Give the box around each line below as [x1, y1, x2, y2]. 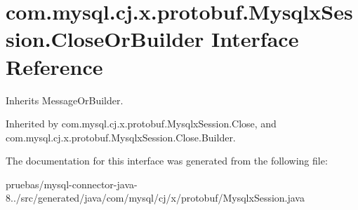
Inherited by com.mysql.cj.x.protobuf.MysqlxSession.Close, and [6, 116, 277, 131]
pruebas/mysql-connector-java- [6, 176, 138, 191]
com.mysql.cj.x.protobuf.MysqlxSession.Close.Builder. [6, 129, 236, 144]
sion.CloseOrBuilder [6, 24, 204, 53]
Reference [6, 52, 103, 80]
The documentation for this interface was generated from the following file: [6, 153, 328, 168]
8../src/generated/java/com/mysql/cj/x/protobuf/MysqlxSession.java [6, 190, 305, 205]
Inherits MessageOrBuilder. [6, 92, 124, 107]
